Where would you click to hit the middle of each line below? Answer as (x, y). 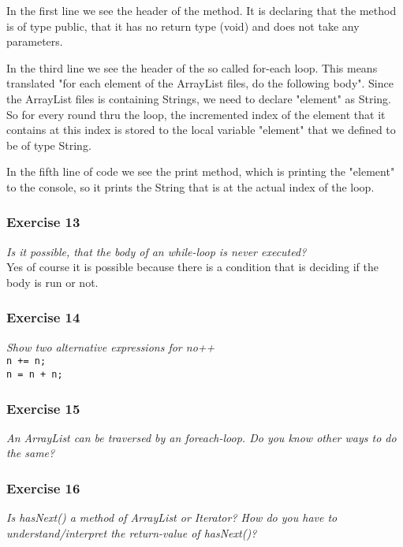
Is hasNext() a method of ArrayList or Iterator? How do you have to (172, 517)
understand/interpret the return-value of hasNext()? (132, 532)
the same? (31, 453)
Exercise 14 (43, 317)
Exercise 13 (43, 222)
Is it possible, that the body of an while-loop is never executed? (157, 251)
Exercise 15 (43, 408)
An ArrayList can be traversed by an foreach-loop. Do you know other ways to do (201, 437)
